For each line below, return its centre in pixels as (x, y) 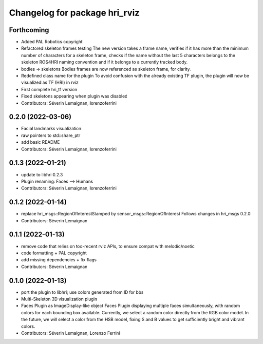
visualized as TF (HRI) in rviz (50, 82)
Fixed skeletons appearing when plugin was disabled (74, 96)
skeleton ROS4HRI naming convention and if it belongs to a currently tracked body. (104, 62)
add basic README (41, 142)
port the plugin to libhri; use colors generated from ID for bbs (82, 292)
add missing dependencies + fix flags (59, 260)
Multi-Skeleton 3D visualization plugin (59, 299)
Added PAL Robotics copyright (52, 42)
